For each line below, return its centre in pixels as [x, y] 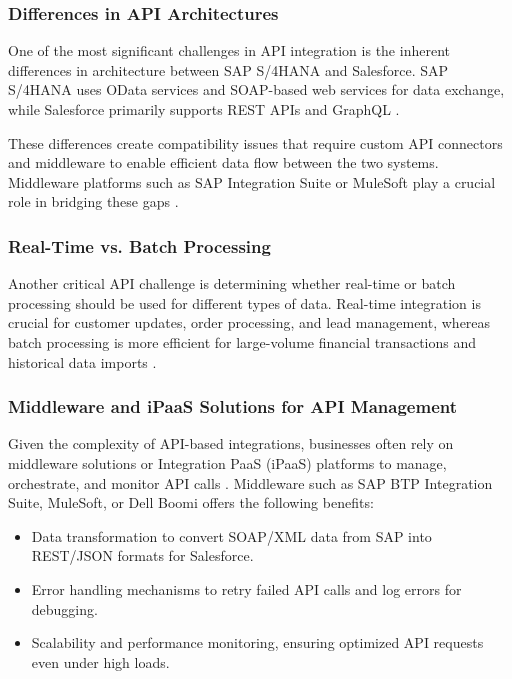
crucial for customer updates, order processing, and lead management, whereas [249, 322]
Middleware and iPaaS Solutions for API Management [232, 406]
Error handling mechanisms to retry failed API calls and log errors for [246, 588]
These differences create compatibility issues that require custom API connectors [255, 142]
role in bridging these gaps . [93, 201]
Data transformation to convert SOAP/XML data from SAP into [231, 535]
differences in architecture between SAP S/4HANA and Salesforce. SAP [228, 69]
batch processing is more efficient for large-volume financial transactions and [242, 341]
